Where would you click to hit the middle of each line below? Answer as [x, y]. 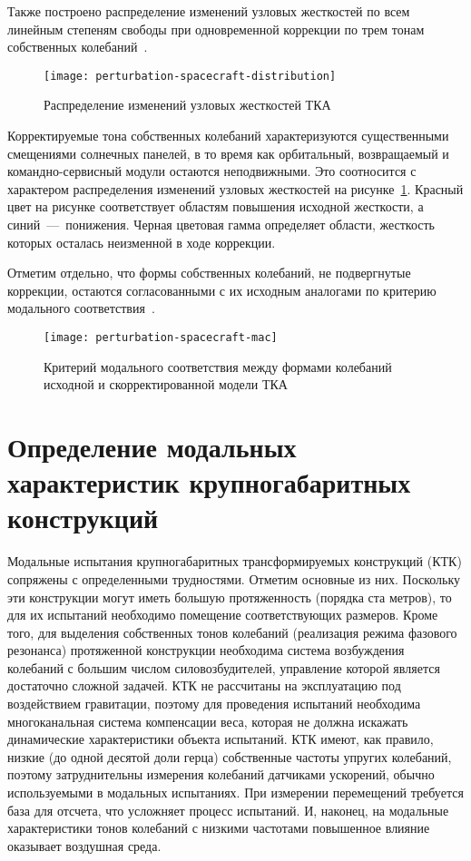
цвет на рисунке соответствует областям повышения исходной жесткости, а [216, 206]
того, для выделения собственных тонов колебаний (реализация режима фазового [232, 632]
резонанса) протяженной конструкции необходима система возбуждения [206, 650]
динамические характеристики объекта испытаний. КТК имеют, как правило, [221, 739]
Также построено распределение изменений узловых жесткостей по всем [209, 11]
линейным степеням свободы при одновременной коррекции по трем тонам [216, 29]
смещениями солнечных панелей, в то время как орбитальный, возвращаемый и [228, 153]
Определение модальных [152, 446]
